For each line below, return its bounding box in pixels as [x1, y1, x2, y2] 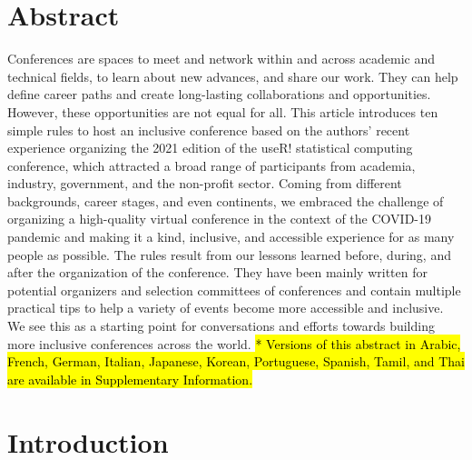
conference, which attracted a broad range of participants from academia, [7, 155, 416, 175]
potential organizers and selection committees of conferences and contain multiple [7, 280, 461, 299]
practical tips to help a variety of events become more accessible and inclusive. [7, 298, 444, 317]
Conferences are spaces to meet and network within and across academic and [7, 49, 436, 68]
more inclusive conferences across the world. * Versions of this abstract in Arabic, [7, 334, 461, 353]
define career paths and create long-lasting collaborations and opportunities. [7, 85, 431, 104]
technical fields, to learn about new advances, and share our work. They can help [7, 66, 458, 85]
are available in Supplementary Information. [7, 369, 253, 388]
